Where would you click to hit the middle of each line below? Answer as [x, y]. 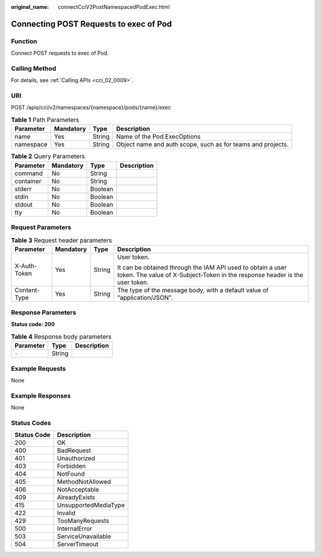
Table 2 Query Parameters [48, 157]
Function [24, 41]
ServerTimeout [78, 545]
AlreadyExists [76, 497]
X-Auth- [26, 266]
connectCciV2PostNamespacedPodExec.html [114, 7]
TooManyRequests [83, 521]
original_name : [30, 7]
